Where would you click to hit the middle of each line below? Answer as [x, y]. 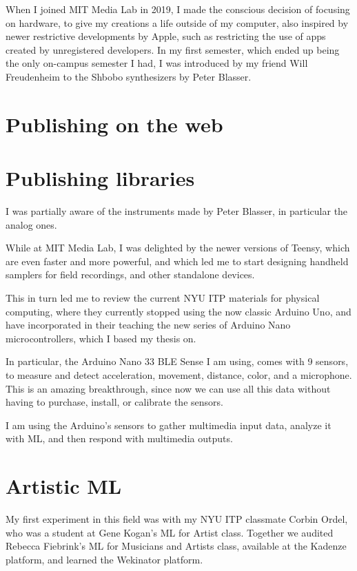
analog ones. [31, 224]
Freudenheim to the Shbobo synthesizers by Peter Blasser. [129, 76]
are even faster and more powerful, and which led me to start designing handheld [177, 261]
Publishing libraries [100, 178]
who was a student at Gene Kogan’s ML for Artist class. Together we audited [170, 532]
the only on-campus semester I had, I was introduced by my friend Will [157, 63]
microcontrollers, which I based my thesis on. [101, 338]
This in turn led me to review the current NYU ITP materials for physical [163, 298]
